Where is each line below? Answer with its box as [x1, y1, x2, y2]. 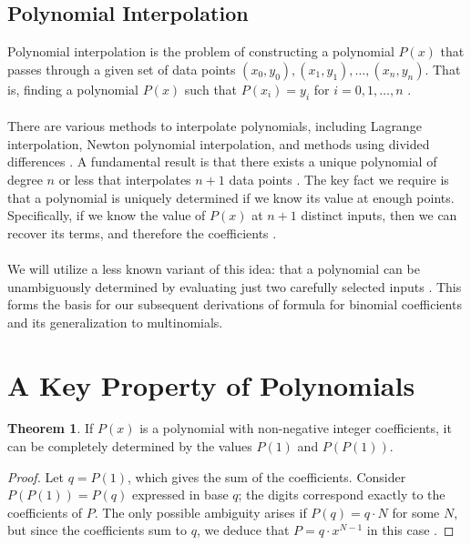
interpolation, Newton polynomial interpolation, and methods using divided [7, 134, 430, 153]
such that [184, 79, 238, 98]
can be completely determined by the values [7, 437, 252, 456]
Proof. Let [7, 467, 64, 486]
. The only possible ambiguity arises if [94, 502, 307, 521]
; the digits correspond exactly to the [238, 485, 445, 504]
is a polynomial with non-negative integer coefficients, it [139, 419, 452, 438]
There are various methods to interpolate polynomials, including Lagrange [7, 116, 422, 136]
